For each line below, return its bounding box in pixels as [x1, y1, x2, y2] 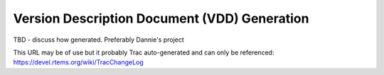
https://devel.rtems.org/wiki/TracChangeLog [13, 58, 144, 67]
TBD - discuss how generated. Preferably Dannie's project [13, 35, 184, 44]
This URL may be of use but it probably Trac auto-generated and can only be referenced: [13, 48, 274, 57]
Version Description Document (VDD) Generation [13, 11, 309, 26]
